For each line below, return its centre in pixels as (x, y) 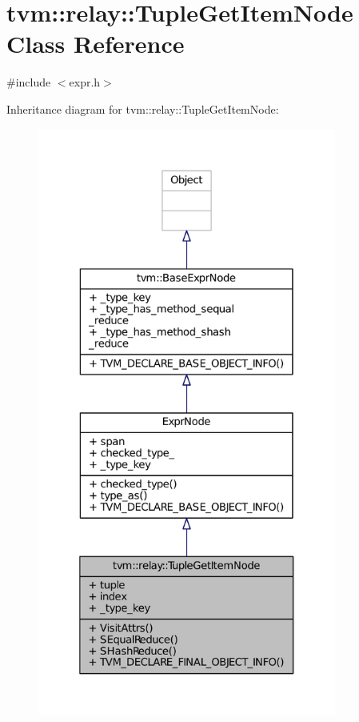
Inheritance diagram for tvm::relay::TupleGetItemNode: (143, 108)
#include (29, 82)
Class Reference (96, 44)
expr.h (85, 82)
